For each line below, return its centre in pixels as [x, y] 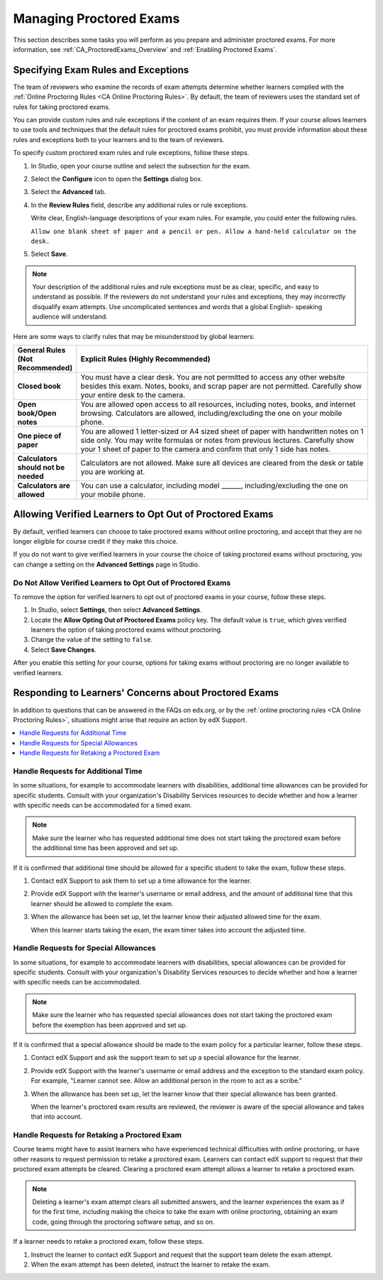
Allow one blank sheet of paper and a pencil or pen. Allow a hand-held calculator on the [194, 231]
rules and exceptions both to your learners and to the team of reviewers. [119, 139]
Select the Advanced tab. [68, 192]
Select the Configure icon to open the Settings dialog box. [117, 178]
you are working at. [113, 472]
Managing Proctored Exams [96, 18]
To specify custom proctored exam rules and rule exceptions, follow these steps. [131, 153]
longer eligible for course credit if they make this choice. [95, 541]
